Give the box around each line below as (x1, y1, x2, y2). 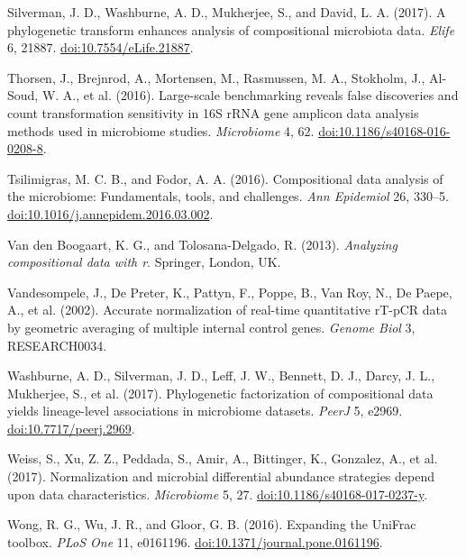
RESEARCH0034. (7, 335, 107, 354)
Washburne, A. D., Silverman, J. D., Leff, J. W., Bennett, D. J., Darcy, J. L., (7, 366, 435, 385)
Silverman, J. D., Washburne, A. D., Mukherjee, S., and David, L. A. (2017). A (7, 3, 446, 21)
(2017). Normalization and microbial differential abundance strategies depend (7, 467, 435, 486)
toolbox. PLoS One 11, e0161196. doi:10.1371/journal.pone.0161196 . (7, 532, 383, 551)
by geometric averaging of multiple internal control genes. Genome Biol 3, (7, 317, 416, 336)
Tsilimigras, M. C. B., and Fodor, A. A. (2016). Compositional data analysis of (7, 169, 443, 188)
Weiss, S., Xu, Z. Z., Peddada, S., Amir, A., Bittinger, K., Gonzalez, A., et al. (7, 449, 438, 468)
